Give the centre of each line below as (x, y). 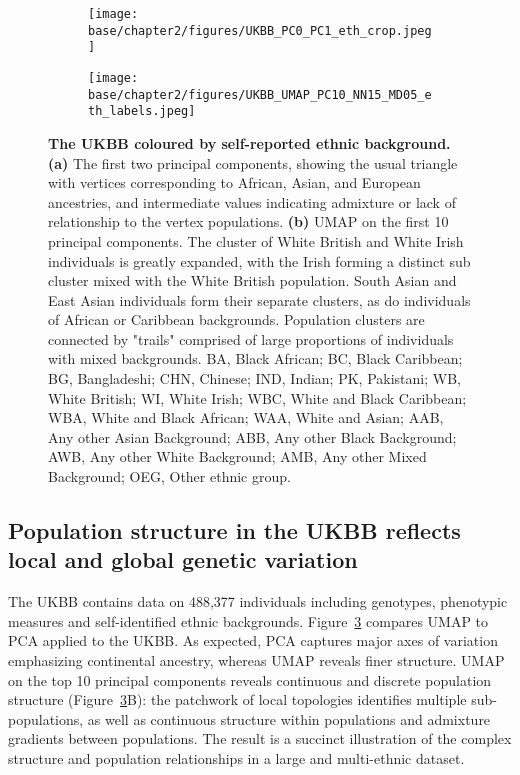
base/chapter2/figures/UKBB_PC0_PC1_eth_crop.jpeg (260, 30)
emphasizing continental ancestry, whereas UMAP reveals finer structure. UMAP (256, 660)
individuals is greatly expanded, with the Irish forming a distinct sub (259, 260)
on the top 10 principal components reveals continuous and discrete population (250, 679)
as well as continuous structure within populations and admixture (289, 718)
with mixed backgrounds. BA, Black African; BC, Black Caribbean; (255, 358)
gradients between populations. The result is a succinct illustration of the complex (260, 738)
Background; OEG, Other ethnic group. (169, 476)
